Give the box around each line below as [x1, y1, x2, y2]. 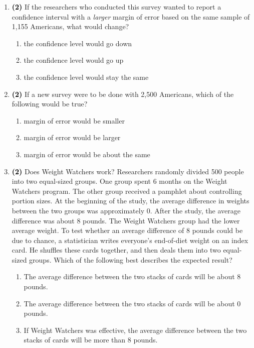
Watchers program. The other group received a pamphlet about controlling [12, 185, 242, 196]
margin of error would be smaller [24, 115, 125, 126]
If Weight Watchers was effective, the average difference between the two [24, 324, 247, 335]
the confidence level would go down [24, 38, 132, 48]
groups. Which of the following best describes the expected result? [29, 254, 232, 265]
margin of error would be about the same [24, 149, 150, 159]
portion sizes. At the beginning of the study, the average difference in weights [12, 195, 249, 206]
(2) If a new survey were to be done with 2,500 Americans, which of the [12, 88, 234, 99]
